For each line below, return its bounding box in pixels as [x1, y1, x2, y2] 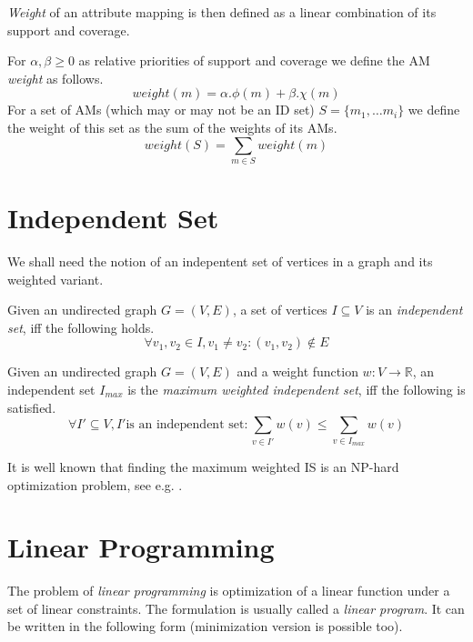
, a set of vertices [232, 300, 327, 319]
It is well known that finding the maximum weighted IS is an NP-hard [7, 456, 399, 476]
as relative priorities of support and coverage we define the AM [78, 51, 430, 70]
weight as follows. [7, 68, 104, 87]
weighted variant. [7, 269, 104, 288]
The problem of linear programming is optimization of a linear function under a [7, 581, 450, 600]
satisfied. [7, 397, 56, 416]
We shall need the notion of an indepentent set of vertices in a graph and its [7, 252, 433, 271]
